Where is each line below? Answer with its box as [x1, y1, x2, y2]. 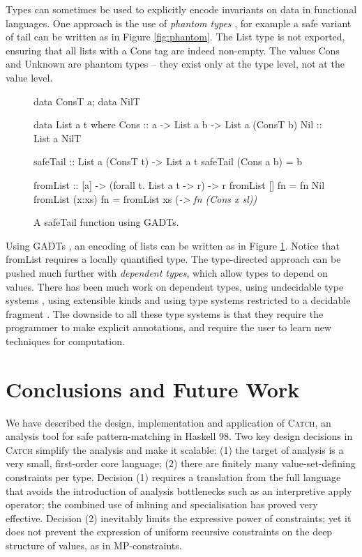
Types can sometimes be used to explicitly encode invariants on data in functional [6, 2, 357, 16]
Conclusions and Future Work [6, 374, 300, 403]
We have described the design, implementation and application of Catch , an [6, 415, 331, 429]
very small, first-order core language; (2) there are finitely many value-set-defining [6, 456, 356, 471]
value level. [6, 70, 53, 84]
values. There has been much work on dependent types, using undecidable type [6, 279, 344, 293]
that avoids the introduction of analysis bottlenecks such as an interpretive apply [6, 483, 352, 498]
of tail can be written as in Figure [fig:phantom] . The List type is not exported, [6, 29, 345, 44]
